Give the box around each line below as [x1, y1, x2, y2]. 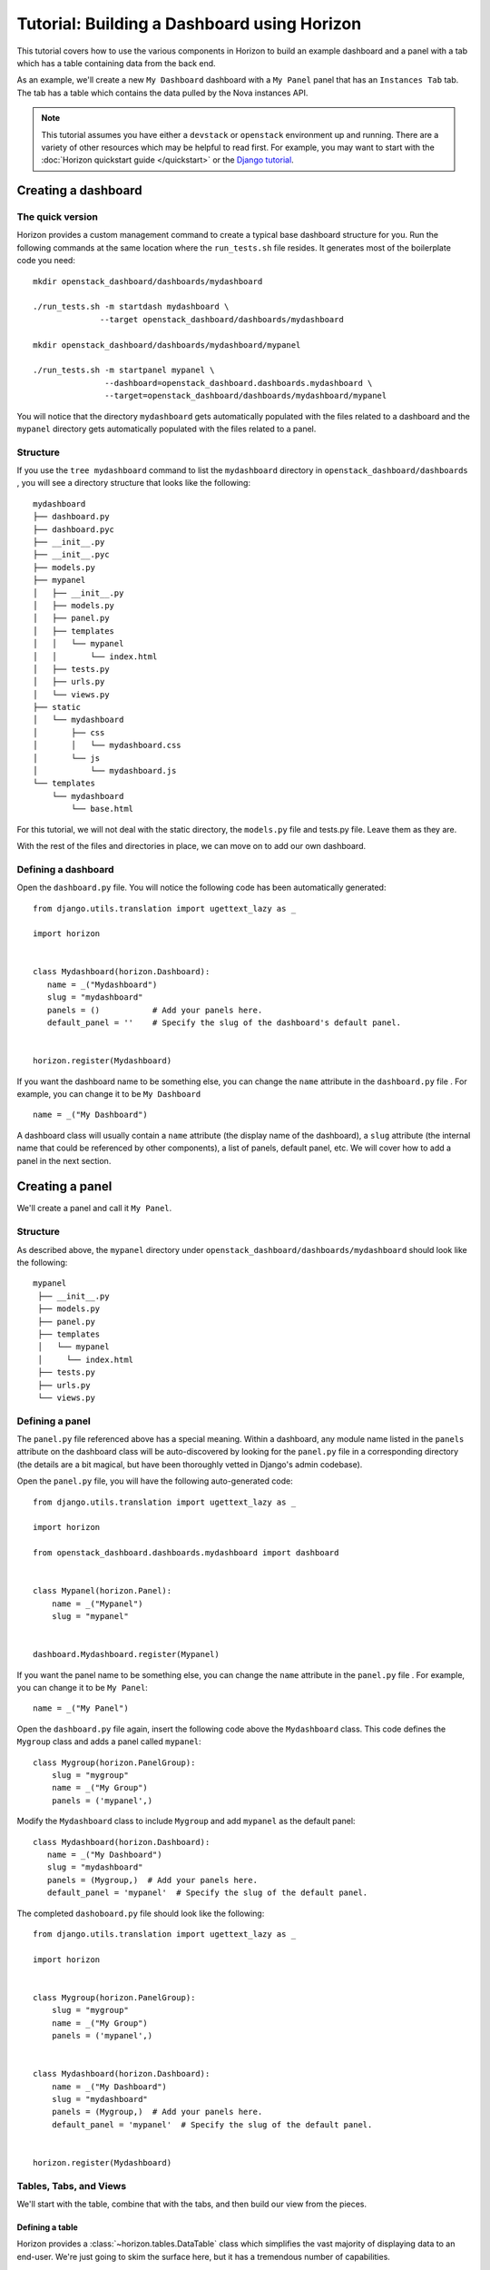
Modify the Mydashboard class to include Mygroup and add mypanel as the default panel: [16, 1816, 356, 1827]
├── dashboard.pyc [33, 524, 115, 535]
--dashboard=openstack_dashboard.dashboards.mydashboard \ [104, 378, 373, 388]
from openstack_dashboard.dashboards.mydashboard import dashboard [33, 1548, 339, 1558]
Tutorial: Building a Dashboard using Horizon [16, 14, 362, 34]
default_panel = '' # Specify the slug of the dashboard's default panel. [46, 1018, 402, 1028]
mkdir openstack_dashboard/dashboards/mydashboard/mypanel [33, 340, 301, 350]
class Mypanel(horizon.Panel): [33, 1585, 172, 1596]
